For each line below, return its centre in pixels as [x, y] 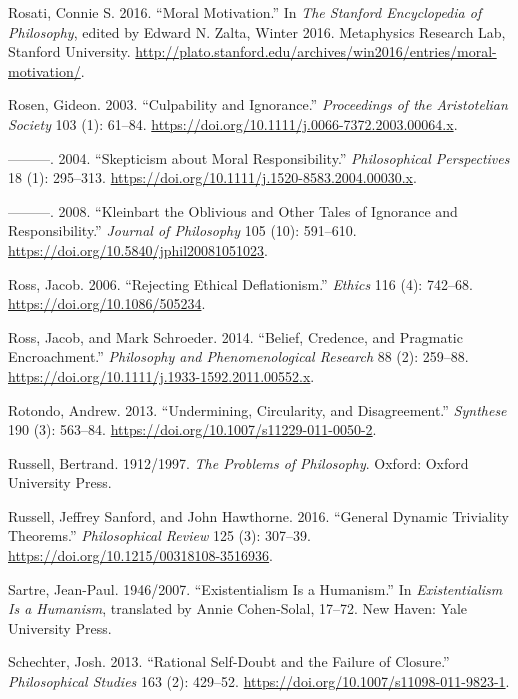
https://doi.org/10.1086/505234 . [107, 303]
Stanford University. [69, 51]
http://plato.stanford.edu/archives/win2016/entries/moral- [316, 51]
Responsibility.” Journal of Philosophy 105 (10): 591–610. [182, 230]
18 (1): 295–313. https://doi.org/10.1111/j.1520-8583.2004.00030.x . [212, 177]
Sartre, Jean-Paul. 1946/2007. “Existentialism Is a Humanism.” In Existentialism [255, 588]
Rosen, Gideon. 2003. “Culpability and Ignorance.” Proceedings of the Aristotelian [258, 104]
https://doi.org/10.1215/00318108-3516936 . [140, 555]
